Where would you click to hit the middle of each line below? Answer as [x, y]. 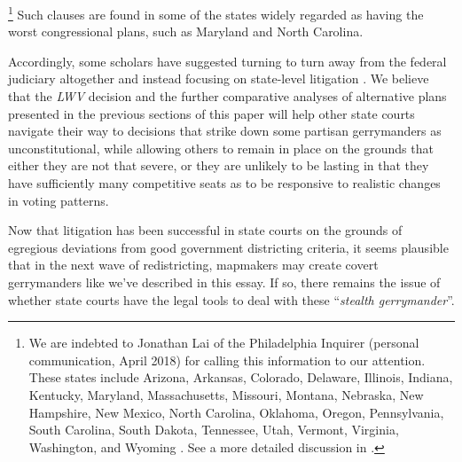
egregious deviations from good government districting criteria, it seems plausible [228, 247]
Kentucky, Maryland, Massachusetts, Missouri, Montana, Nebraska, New [226, 394]
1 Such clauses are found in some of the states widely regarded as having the [216, 13]
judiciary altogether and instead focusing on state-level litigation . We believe [219, 78]
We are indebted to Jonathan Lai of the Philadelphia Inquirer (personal [224, 343]
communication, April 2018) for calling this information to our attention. [227, 360]
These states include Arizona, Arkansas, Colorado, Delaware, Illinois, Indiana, [241, 377]
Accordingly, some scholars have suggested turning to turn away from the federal [227, 61]
